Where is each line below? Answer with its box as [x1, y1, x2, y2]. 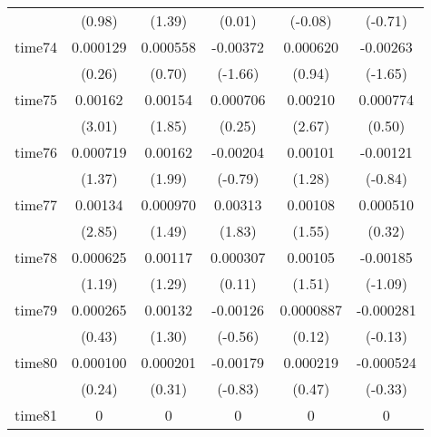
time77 [15, 194, 58, 215]
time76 [15, 141, 58, 162]
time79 [15, 299, 58, 320]
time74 [15, 36, 58, 57]
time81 [15, 404, 58, 425]
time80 [15, 352, 58, 373]
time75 [15, 89, 58, 110]
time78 [15, 247, 58, 267]
